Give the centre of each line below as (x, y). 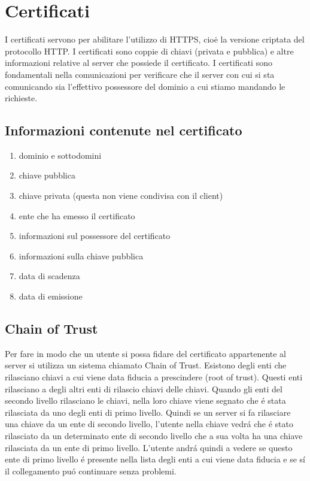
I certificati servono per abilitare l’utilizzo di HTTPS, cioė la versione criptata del (155, 39)
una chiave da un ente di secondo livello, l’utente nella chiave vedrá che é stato (149, 424)
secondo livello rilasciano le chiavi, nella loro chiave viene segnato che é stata (145, 400)
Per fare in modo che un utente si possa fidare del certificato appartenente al (145, 353)
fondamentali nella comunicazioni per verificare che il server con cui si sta (140, 74)
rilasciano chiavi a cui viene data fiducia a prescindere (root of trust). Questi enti (154, 377)
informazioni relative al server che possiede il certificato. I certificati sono (139, 63)
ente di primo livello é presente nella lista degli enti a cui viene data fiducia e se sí (155, 459)
